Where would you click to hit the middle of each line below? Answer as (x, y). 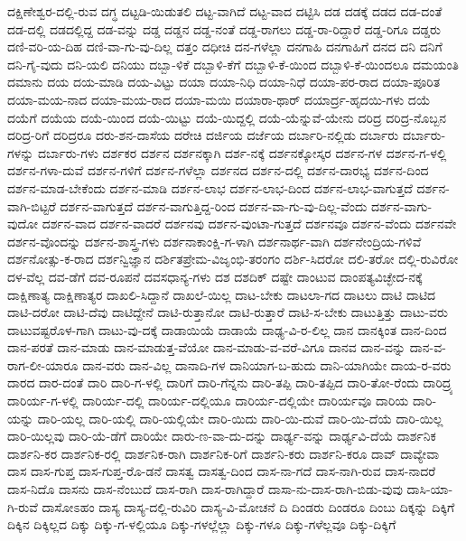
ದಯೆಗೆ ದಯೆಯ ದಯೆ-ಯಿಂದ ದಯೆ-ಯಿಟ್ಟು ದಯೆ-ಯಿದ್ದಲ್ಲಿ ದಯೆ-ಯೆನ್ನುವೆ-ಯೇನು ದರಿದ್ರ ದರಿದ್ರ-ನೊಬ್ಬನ (227, 117)
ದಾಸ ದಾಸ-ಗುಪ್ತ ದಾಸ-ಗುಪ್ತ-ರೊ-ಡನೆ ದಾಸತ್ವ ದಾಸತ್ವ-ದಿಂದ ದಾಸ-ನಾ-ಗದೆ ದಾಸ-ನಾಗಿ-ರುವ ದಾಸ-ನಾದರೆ (222, 471)
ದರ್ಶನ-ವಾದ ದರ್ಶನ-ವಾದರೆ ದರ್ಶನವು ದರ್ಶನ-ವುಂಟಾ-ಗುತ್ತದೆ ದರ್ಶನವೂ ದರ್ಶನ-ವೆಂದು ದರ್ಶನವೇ (249, 224)
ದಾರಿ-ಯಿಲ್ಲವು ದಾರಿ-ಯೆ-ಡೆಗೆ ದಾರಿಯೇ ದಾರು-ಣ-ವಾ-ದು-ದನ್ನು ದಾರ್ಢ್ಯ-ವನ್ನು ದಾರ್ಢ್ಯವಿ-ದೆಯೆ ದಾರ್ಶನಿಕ (222, 436)
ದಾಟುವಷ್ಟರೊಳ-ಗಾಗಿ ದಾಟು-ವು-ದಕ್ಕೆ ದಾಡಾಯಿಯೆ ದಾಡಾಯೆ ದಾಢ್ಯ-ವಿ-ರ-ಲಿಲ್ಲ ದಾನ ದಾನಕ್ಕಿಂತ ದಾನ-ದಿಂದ (227, 329)
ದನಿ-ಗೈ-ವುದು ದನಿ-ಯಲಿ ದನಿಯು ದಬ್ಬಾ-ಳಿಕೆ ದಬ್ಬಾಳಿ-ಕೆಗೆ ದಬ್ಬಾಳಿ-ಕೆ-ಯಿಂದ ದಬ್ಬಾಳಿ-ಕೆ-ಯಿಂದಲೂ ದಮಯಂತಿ (233, 64)
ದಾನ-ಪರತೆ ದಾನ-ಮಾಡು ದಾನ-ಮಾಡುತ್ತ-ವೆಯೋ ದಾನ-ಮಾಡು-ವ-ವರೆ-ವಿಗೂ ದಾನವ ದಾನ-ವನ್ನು (207, 347)
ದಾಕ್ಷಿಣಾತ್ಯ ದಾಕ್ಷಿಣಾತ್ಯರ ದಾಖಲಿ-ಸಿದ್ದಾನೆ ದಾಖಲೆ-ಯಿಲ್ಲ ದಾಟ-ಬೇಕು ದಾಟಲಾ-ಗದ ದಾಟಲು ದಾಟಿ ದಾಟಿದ (222, 294)
